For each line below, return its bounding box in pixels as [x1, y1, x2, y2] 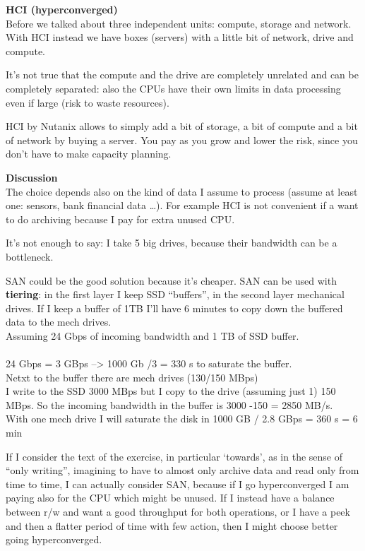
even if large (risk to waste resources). [6, 95, 169, 109]
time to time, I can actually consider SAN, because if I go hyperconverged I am [6, 476, 349, 491]
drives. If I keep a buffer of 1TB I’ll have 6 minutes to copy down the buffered [6, 300, 343, 315]
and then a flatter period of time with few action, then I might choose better [6, 518, 338, 533]
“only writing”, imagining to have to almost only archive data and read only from [6, 463, 359, 478]
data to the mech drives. [6, 314, 112, 329]
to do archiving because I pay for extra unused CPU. [6, 211, 235, 226]
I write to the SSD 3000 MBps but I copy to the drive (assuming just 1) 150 [6, 384, 336, 398]
